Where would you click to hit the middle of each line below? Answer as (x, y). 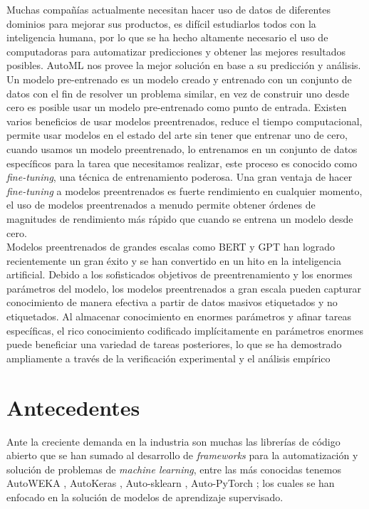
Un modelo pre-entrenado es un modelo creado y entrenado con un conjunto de (179, 79)
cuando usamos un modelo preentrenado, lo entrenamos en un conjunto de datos (182, 148)
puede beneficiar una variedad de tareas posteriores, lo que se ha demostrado (174, 344)
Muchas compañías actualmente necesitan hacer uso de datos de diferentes (169, 9)
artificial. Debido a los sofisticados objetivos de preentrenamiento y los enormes (180, 274)
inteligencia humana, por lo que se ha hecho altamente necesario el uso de (167, 37)
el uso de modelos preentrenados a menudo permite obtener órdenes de (161, 205)
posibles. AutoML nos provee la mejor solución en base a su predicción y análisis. (184, 65)
